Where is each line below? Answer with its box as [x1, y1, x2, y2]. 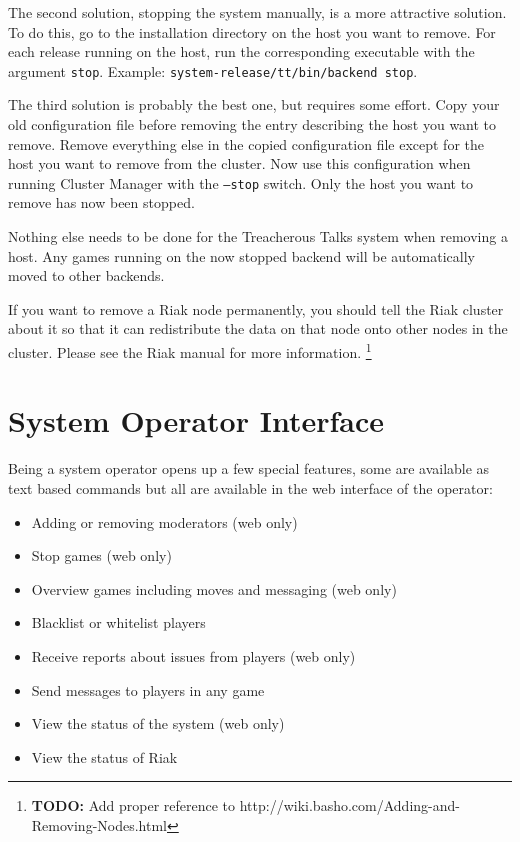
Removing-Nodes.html [31, 814, 168, 835]
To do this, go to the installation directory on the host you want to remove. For [8, 21, 496, 42]
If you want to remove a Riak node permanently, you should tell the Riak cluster [8, 298, 504, 319]
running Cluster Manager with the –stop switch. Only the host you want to [8, 172, 474, 193]
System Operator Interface [8, 400, 384, 441]
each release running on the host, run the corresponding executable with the [8, 41, 475, 62]
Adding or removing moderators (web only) [31, 511, 298, 532]
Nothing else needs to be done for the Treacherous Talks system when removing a [8, 226, 508, 247]
